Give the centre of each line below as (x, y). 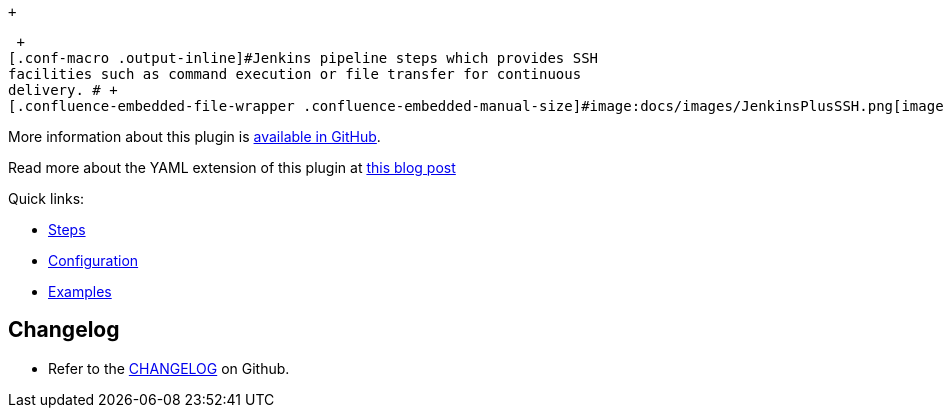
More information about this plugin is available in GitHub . (194, 136)
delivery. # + (63, 90)
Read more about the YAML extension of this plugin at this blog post (232, 167)
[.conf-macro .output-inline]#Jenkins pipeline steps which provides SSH (303, 58)
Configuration (93, 260)
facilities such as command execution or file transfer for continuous (295, 74)
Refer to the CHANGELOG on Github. (169, 368)
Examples (80, 291)
